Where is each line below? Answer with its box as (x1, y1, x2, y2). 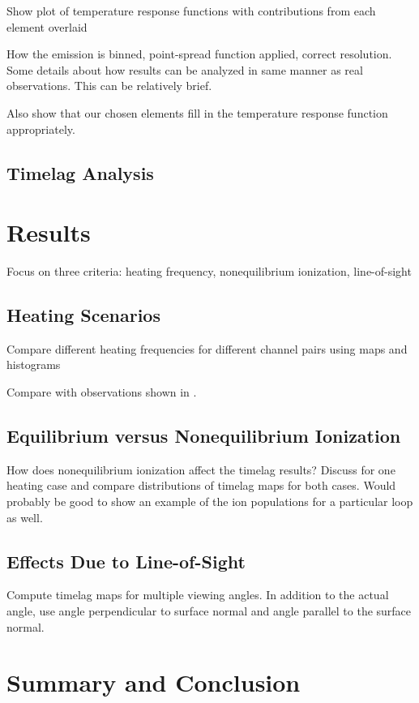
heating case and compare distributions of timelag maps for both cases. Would (6, 477, 396, 494)
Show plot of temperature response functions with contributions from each (6, 2, 376, 19)
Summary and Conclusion (6, 666, 301, 699)
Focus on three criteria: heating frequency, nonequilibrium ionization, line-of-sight (6, 263, 412, 280)
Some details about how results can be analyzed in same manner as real (6, 61, 363, 78)
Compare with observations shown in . (6, 384, 197, 401)
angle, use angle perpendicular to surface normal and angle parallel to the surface (6, 602, 412, 619)
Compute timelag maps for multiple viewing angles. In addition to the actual (6, 586, 389, 603)
